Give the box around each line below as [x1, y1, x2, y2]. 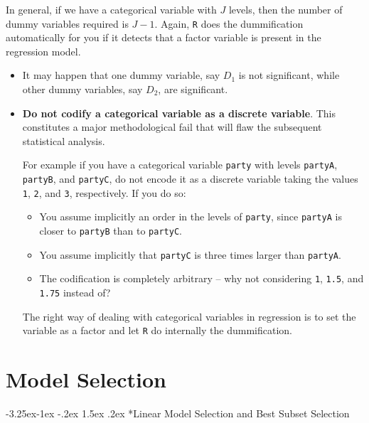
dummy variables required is [6, 16, 129, 31]
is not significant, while [238, 68, 340, 82]
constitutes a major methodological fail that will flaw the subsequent [22, 119, 322, 134]
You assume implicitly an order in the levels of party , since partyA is [39, 209, 342, 224]
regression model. [6, 43, 81, 58]
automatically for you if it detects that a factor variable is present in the [6, 30, 321, 45]
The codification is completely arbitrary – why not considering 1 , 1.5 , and [39, 271, 364, 286]
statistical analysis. [22, 133, 105, 148]
